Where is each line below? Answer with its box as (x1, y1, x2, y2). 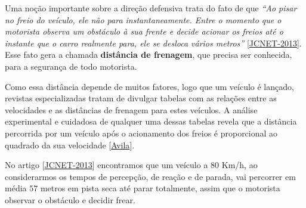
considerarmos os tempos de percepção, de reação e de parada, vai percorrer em (5, 170, 296, 182)
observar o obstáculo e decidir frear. (5, 193, 135, 206)
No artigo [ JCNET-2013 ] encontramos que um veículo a (5, 159, 208, 171)
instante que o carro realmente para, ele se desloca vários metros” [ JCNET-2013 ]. (5, 36, 302, 49)
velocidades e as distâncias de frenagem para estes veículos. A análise (5, 103, 258, 116)
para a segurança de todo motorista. (5, 60, 137, 72)
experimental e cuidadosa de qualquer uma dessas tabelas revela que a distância (5, 115, 297, 128)
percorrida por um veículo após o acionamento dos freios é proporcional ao (5, 126, 278, 139)
